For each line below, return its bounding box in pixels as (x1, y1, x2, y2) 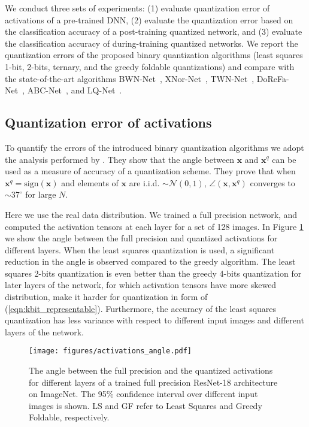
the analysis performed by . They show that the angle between (5, 153, 234, 165)
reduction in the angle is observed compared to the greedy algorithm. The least (5, 255, 296, 268)
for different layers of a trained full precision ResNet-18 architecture (29, 375, 278, 388)
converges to (250, 176, 295, 189)
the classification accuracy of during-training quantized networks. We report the (5, 37, 298, 49)
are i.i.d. (129, 176, 160, 189)
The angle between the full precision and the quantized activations (29, 364, 273, 377)
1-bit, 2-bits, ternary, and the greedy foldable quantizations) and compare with (5, 60, 295, 72)
